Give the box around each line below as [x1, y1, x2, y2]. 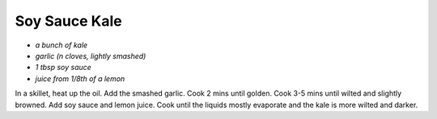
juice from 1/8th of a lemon [35, 73, 125, 84]
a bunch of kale [35, 40, 88, 50]
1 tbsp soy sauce [35, 63, 92, 72]
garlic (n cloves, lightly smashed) [35, 51, 146, 60]
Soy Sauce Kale [15, 12, 122, 30]
